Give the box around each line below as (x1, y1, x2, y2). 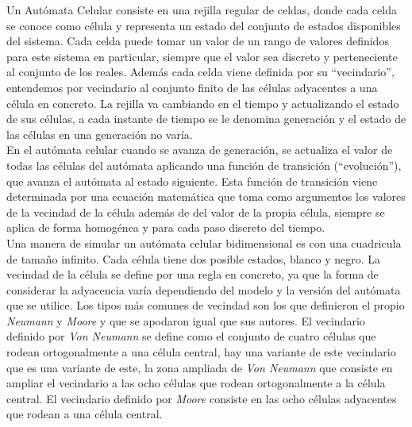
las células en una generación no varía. (6, 125, 193, 142)
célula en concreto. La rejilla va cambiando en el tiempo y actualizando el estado (6, 94, 399, 111)
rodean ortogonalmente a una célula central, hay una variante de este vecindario (6, 344, 396, 360)
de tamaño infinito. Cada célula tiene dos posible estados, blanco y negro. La (6, 250, 381, 267)
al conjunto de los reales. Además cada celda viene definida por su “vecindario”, (6, 63, 395, 80)
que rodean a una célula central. (6, 406, 163, 422)
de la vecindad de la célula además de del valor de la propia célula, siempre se (6, 203, 385, 220)
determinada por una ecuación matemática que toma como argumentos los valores (6, 188, 406, 205)
